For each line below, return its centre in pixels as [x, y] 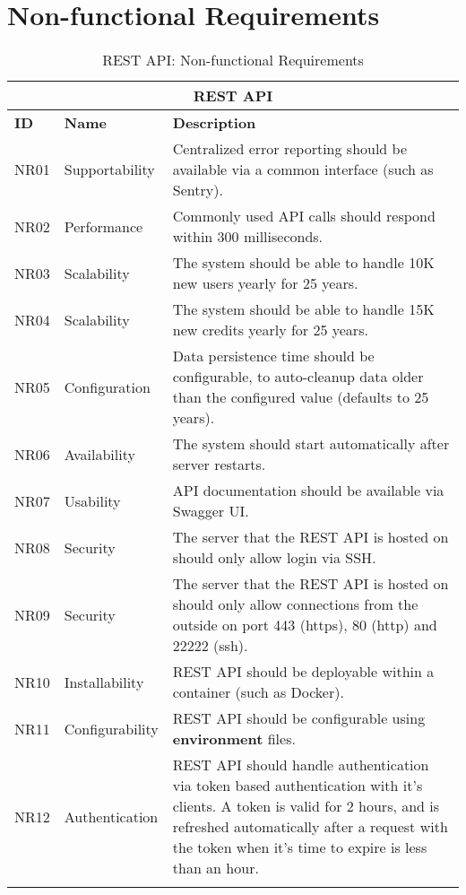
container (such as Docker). [258, 692]
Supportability [109, 169]
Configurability [111, 728]
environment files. [234, 739]
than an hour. [216, 868]
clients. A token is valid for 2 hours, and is [306, 806]
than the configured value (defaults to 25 [301, 397]
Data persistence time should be [273, 356]
